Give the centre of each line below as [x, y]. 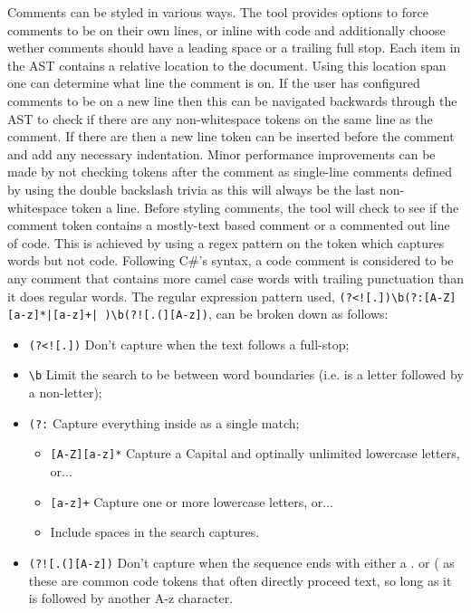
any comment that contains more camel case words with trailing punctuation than [235, 278]
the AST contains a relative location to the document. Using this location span [227, 65]
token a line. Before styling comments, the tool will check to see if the [265, 207]
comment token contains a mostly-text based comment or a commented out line [229, 225]
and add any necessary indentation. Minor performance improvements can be [221, 153]
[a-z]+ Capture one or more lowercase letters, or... [192, 501]
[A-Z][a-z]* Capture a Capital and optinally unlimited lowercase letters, [255, 453]
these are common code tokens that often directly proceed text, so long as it [240, 580]
